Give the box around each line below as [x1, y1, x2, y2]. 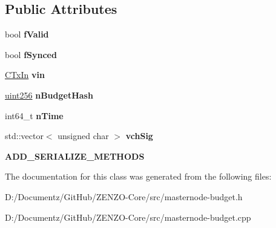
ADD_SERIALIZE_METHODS [5, 149, 145, 162]
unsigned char [57, 129, 109, 142]
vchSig [125, 129, 153, 142]
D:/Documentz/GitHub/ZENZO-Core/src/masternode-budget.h [5, 190, 243, 203]
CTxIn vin [5, 68, 45, 81]
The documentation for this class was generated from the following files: [5, 170, 272, 183]
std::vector [5, 129, 44, 142]
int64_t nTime [5, 109, 64, 122]
